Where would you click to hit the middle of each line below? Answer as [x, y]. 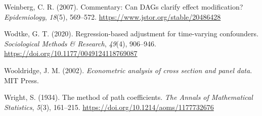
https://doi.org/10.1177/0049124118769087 [71, 53]
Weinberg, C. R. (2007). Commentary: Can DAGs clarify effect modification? [124, 7]
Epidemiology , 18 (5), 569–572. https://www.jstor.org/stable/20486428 [113, 16]
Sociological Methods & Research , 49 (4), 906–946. [80, 43]
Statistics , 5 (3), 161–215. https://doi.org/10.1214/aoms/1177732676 [109, 107]
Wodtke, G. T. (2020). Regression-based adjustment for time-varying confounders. [131, 34]
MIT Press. [21, 80]
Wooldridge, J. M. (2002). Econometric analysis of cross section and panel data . [128, 70]
